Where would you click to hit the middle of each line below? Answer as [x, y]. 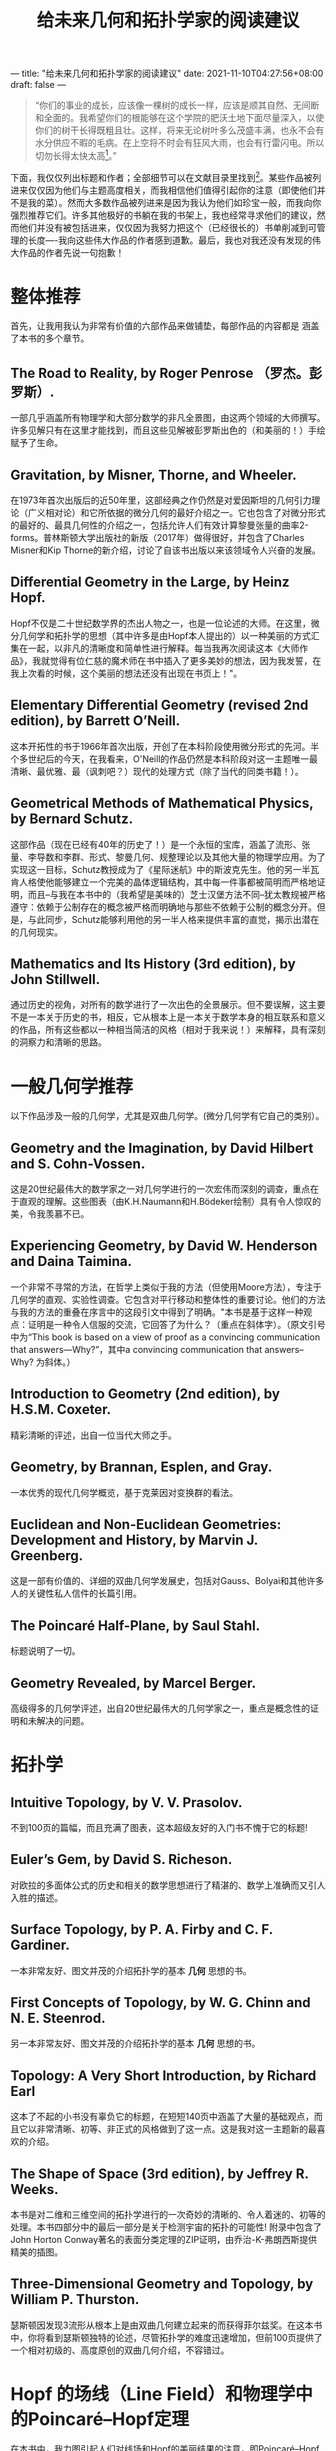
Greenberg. [46, 1555]
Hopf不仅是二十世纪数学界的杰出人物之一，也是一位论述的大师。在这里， [161, 623]
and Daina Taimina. [71, 1261]
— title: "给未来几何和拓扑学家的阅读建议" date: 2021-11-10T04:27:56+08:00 [167, 73]
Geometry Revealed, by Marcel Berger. [133, 1682]
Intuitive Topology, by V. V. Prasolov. [126, 1802]
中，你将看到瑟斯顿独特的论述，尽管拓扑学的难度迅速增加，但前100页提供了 [166, 2337]
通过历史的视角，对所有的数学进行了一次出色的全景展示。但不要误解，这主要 [168, 1005]
